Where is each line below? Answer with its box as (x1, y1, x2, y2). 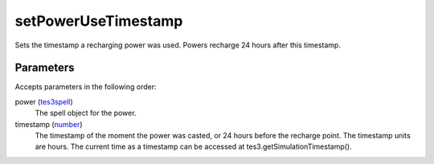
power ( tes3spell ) (14, 96, 74, 106)
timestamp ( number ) (14, 119, 84, 129)
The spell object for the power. (35, 109, 137, 118)
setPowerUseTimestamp (14, 12, 183, 30)
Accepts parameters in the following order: (14, 82, 157, 92)
